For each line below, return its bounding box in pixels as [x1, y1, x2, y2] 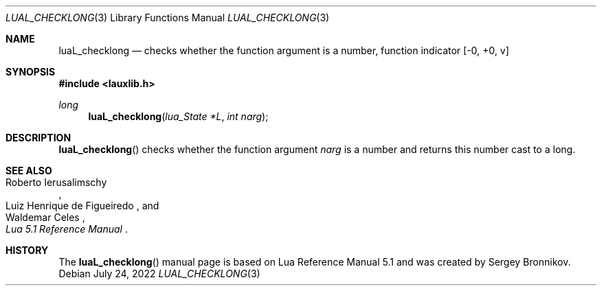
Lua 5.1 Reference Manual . [5, 223, 128, 235]
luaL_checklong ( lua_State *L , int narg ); [88, 110, 269, 122]
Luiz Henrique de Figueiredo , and [5, 200, 159, 211]
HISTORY [5, 244, 49, 256]
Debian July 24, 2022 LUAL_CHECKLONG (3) [58, 268, 260, 279]
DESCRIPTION [5, 132, 71, 143]
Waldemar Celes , [5, 211, 85, 223]
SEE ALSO [5, 165, 52, 176]
